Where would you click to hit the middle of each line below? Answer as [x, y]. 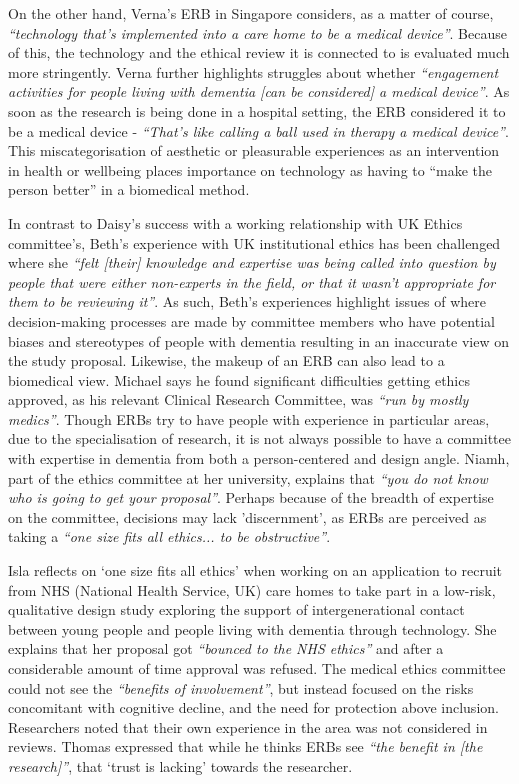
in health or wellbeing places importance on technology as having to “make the [250, 169]
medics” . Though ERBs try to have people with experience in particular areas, [249, 418]
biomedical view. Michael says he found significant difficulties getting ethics [239, 379]
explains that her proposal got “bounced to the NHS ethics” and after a [226, 648]
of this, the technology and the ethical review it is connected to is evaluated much [259, 52]
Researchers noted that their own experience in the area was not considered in [248, 726]
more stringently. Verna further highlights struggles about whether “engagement [253, 71]
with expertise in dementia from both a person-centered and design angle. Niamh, [259, 458]
